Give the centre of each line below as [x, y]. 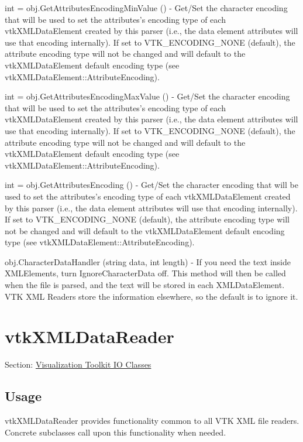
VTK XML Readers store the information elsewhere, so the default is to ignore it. [151, 296]
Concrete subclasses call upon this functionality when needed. [116, 432]
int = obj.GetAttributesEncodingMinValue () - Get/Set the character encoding [146, 8]
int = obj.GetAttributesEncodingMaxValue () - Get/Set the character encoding [147, 96]
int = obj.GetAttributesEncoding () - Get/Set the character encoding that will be [151, 185]
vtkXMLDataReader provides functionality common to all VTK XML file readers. [152, 421]
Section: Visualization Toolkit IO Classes [78, 364]
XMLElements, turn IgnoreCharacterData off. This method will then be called [145, 273]
